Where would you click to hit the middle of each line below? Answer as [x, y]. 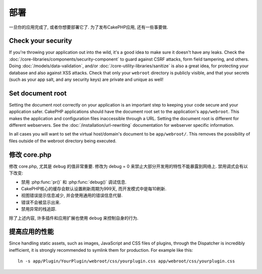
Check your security [41, 41]
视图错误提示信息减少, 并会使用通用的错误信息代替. [72, 196]
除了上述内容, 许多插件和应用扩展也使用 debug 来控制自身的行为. [74, 218]
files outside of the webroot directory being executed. [63, 141]
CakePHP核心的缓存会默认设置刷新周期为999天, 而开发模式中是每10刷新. [94, 188]
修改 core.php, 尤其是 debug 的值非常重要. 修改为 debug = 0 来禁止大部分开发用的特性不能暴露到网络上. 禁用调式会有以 [128, 166]
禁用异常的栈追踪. [39, 209]
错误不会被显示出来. [41, 202]
